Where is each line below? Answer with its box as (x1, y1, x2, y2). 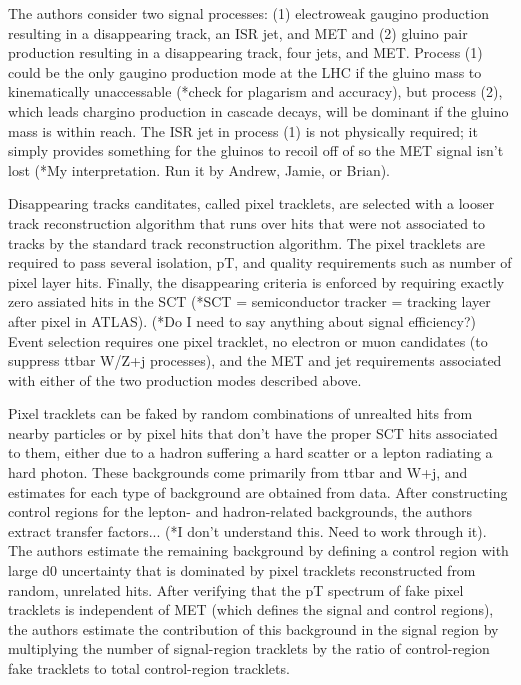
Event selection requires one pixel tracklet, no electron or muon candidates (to (8, 330, 488, 351)
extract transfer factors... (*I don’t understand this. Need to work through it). (8, 520, 487, 541)
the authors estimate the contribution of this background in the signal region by (8, 618, 499, 639)
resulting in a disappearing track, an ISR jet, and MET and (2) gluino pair (8, 22, 468, 43)
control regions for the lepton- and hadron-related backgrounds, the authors (8, 501, 473, 522)
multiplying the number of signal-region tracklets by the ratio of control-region (8, 638, 490, 659)
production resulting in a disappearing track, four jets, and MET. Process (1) (8, 42, 483, 63)
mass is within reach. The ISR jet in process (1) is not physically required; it (8, 120, 478, 141)
